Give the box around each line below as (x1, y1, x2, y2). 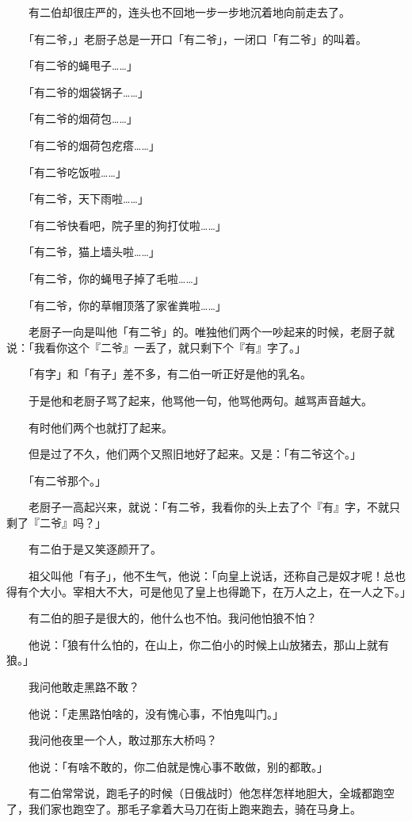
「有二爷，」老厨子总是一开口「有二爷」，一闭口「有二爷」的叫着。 (28, 30, 367, 47)
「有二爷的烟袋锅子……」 (28, 83, 149, 100)
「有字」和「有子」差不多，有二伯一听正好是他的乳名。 (28, 365, 311, 382)
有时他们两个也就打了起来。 (28, 419, 173, 435)
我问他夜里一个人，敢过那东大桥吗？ (28, 732, 217, 748)
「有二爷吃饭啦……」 (28, 163, 127, 180)
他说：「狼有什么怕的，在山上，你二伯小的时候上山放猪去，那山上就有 (28, 636, 389, 652)
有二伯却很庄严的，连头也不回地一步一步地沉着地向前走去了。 (28, 4, 350, 20)
